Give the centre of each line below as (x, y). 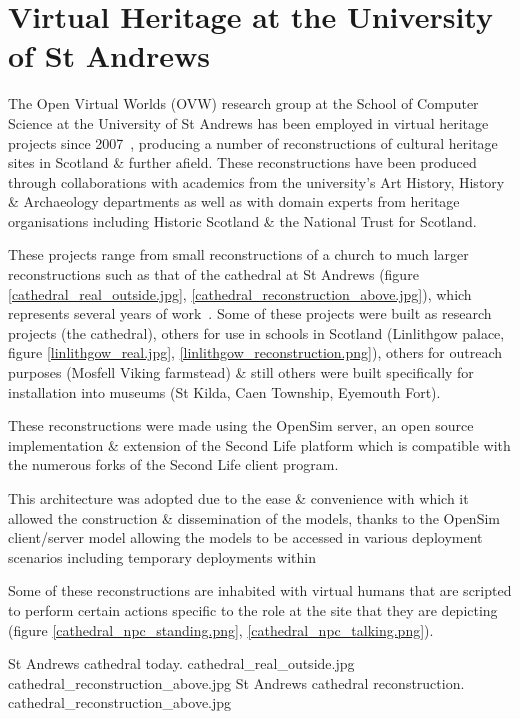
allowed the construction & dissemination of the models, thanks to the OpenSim (254, 517)
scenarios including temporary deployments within (162, 556)
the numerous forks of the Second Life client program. (173, 464)
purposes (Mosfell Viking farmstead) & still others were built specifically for (241, 372)
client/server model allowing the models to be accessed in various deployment (245, 537)
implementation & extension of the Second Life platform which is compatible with (259, 444)
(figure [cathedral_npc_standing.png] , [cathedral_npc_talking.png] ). (221, 629)
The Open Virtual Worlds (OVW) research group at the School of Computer (243, 103)
